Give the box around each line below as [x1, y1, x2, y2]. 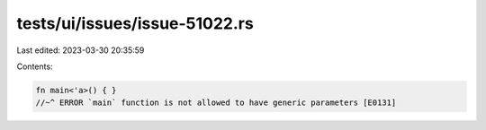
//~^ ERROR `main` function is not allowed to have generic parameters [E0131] [35, 98, 397, 108]
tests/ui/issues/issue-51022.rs [16, 13, 254, 33]
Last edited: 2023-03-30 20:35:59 [16, 45, 145, 56]
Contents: [16, 61, 53, 72]
